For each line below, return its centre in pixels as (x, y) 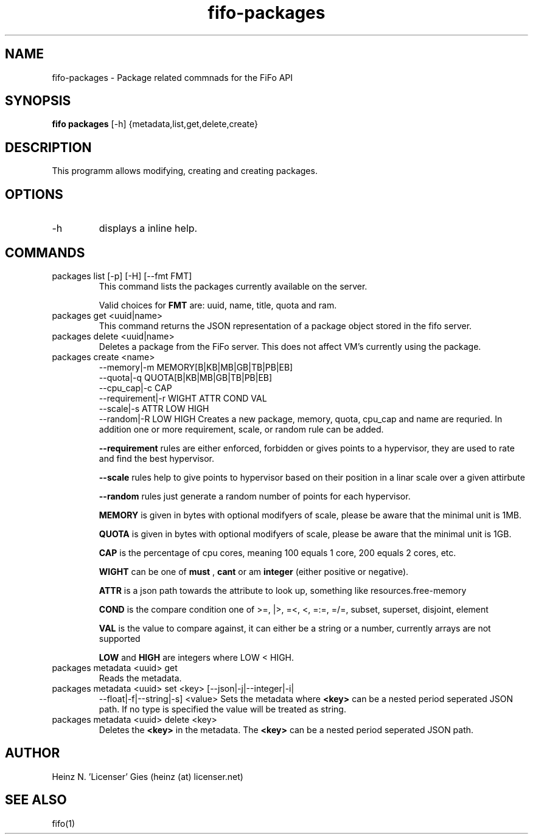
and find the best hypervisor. (157, 458)
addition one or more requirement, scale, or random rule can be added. (241, 429)
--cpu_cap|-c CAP (135, 388)
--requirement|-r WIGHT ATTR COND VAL (183, 398)
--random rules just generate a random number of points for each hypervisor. (255, 496)
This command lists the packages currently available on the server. (233, 286)
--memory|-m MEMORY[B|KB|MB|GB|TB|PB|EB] (196, 367)
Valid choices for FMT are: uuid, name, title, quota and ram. (218, 305)
